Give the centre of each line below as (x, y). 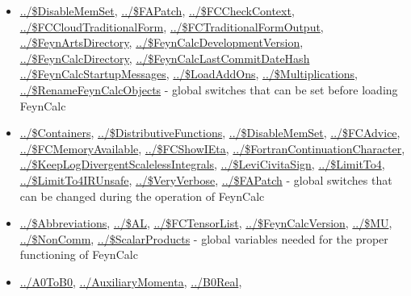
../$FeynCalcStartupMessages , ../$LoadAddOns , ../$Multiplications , (189, 74)
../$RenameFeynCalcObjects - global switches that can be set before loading (209, 89)
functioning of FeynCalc (79, 254)
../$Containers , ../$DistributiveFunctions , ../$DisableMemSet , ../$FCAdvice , (210, 133)
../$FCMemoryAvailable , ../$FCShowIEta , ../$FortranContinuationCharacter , (212, 148)
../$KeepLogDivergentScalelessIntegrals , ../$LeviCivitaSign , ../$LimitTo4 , (202, 164)
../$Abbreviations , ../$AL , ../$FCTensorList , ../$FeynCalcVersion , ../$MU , (206, 223)
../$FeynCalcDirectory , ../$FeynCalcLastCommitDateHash (165, 58)
